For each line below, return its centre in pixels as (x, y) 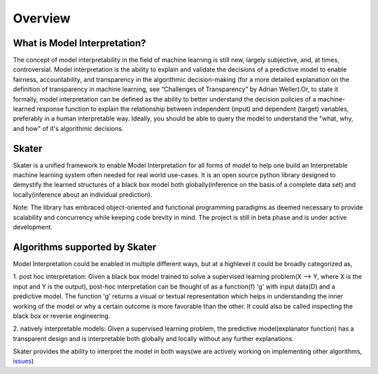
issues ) (23, 361)
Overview (42, 18)
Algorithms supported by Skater (85, 247)
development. (33, 227)
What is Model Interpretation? (79, 43)
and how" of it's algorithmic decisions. (68, 128)
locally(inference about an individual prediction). (83, 194)
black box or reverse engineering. (62, 316)
